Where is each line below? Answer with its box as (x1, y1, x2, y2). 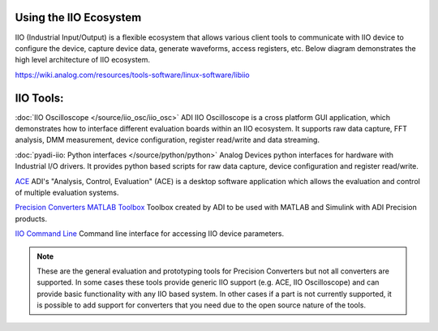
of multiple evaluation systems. (15, 187, 119, 197)
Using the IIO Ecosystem (15, 11, 142, 24)
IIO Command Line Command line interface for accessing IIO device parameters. (15, 229, 285, 239)
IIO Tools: (15, 91, 64, 105)
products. (15, 213, 48, 223)
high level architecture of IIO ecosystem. (15, 55, 150, 65)
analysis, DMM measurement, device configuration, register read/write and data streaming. (15, 135, 320, 145)
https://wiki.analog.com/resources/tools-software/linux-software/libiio (15, 70, 251, 80)
